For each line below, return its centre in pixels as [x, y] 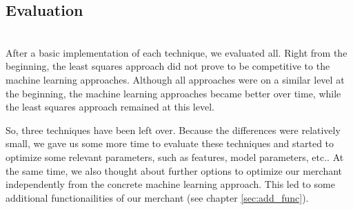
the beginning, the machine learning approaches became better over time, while [173, 93]
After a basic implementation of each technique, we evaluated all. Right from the [176, 52]
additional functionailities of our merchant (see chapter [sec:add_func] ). [157, 197]
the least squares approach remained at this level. [110, 107]
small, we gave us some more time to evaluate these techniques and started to [170, 143]
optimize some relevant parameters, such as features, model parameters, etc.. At [175, 156]
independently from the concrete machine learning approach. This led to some [170, 184]
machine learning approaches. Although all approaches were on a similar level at [175, 79]
